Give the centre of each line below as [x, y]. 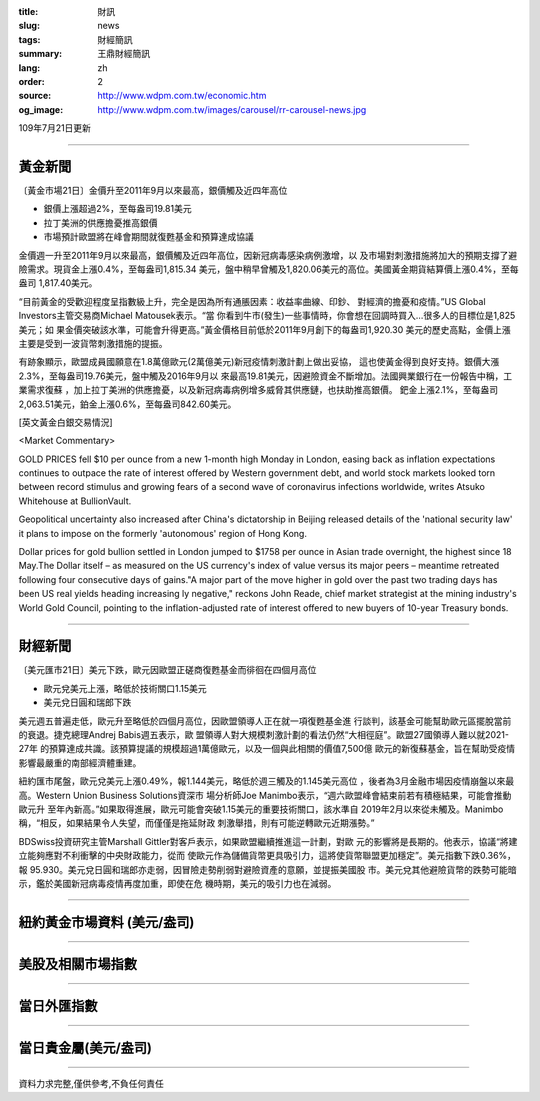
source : [35, 96]
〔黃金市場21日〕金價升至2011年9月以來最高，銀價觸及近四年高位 [153, 191]
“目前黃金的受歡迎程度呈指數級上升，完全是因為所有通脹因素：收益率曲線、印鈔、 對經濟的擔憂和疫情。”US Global [252, 301]
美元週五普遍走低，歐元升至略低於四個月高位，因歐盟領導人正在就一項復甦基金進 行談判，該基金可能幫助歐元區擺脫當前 [265, 721]
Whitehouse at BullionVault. [75, 501]
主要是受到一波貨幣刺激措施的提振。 [93, 343]
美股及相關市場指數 [77, 963]
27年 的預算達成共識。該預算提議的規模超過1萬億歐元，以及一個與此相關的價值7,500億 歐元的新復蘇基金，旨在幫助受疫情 [267, 749]
